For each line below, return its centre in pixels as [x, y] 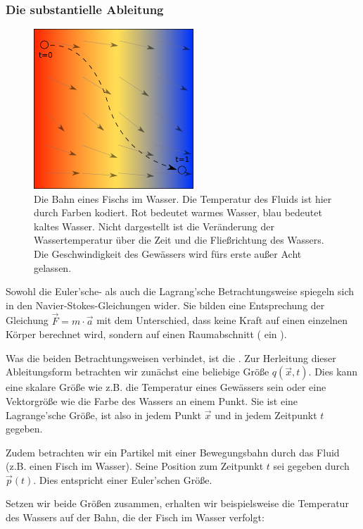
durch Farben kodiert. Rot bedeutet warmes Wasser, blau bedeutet [178, 212]
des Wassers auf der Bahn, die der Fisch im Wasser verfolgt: [135, 517]
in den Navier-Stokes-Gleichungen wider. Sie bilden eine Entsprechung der [165, 305]
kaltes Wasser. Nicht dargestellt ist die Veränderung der [154, 226]
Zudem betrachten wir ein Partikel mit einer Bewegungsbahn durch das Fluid [173, 452]
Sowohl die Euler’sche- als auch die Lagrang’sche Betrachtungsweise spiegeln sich [180, 291]
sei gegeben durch [311, 466]
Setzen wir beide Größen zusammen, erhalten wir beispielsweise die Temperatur [177, 503]
